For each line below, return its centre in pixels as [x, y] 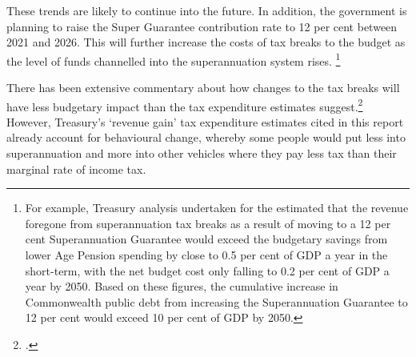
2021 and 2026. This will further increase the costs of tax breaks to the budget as [206, 42]
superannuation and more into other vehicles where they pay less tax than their [202, 153]
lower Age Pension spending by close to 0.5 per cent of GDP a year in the [206, 255]
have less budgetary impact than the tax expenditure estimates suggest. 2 [185, 105]
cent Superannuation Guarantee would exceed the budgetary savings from [206, 239]
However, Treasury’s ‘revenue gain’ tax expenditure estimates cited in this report [205, 121]
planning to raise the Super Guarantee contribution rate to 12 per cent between [202, 26]
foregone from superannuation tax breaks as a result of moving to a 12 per [208, 223]
